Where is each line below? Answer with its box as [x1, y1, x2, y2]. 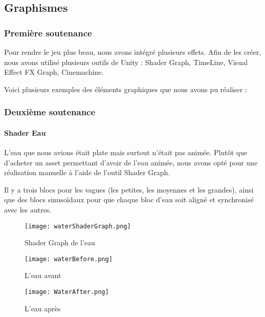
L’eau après [25, 303, 61, 313]
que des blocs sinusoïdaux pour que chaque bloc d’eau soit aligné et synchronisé [4, 194, 254, 205]
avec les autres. [4, 204, 52, 215]
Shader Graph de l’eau [25, 237, 95, 248]
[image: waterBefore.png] [25, 255, 113, 263]
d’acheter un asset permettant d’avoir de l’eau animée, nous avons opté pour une [4, 157, 258, 167]
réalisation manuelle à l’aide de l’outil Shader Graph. [4, 167, 170, 178]
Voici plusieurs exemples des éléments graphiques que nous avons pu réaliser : [4, 83, 247, 94]
